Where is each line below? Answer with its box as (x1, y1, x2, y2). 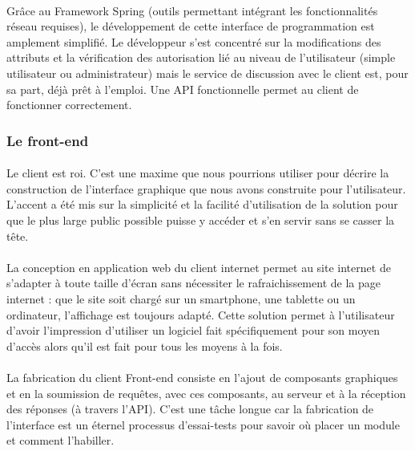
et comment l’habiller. (6, 432, 115, 449)
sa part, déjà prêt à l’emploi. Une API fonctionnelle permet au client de (6, 80, 359, 97)
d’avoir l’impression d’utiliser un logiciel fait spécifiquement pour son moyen (6, 322, 381, 339)
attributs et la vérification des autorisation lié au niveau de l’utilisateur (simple (6, 49, 396, 66)
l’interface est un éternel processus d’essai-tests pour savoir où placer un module (6, 416, 400, 433)
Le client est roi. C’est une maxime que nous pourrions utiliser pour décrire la (6, 165, 389, 181)
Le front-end (6, 130, 89, 150)
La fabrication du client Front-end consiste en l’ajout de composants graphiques (6, 368, 398, 385)
